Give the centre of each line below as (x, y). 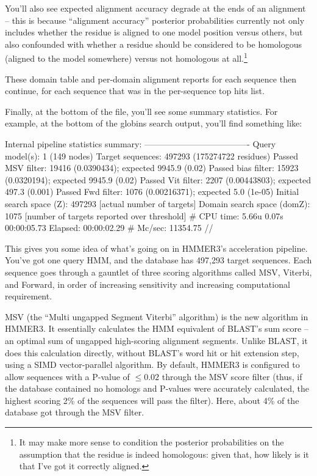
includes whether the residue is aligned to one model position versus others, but (154, 32)
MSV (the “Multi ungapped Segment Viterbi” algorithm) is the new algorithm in (157, 316)
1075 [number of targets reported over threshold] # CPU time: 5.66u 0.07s (144, 215)
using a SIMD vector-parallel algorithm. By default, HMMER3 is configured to (152, 364)
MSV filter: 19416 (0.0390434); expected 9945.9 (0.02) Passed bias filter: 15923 (152, 168)
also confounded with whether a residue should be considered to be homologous (154, 44)
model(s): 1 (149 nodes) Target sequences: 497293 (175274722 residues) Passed (152, 156)
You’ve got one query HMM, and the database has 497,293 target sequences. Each (158, 260)
